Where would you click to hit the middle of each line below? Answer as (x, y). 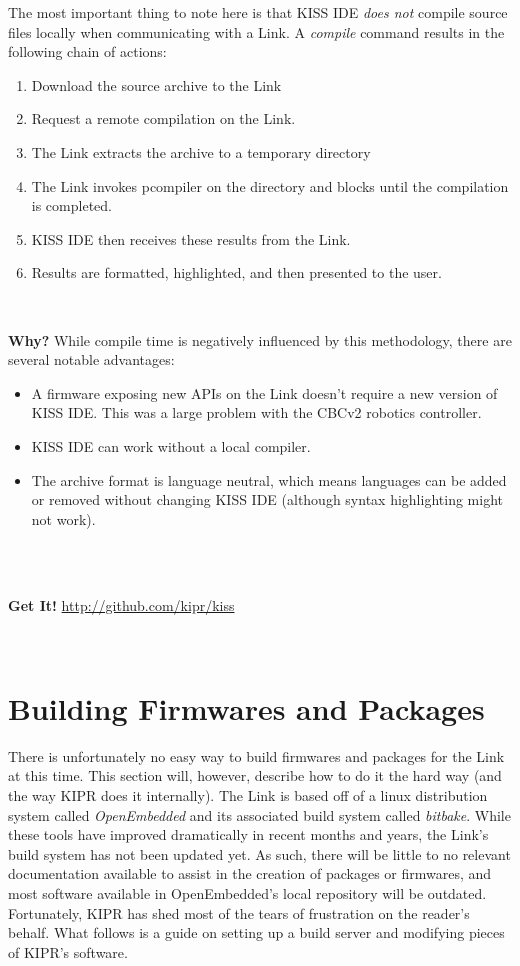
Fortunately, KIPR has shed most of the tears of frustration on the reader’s (239, 912)
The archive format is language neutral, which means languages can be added (269, 479)
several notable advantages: (91, 359)
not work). (63, 518)
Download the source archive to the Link (156, 84)
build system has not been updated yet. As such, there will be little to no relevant (259, 853)
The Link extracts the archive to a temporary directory (201, 151)
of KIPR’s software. (68, 951)
